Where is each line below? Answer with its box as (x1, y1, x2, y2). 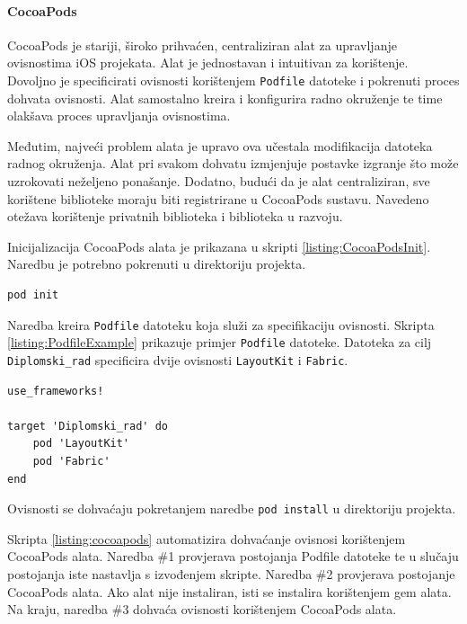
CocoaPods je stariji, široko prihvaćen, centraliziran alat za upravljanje (7, 35, 397, 54)
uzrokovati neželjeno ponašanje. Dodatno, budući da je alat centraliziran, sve (7, 172, 430, 191)
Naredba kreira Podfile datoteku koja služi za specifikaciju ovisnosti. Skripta (7, 315, 435, 334)
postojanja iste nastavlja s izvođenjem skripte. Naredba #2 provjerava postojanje (7, 564, 455, 583)
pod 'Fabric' (32, 454, 110, 468)
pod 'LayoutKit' (32, 437, 130, 450)
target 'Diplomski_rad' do (7, 419, 168, 432)
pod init (7, 288, 59, 301)
